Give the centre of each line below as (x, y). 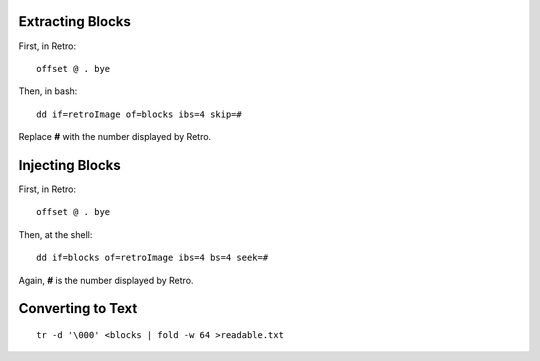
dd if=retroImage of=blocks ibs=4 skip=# (139, 114)
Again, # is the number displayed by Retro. (106, 280)
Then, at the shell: (55, 234)
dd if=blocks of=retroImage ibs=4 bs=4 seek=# (152, 258)
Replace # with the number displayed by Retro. (115, 137)
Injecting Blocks (69, 165)
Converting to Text (78, 308)
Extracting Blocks (75, 21)
